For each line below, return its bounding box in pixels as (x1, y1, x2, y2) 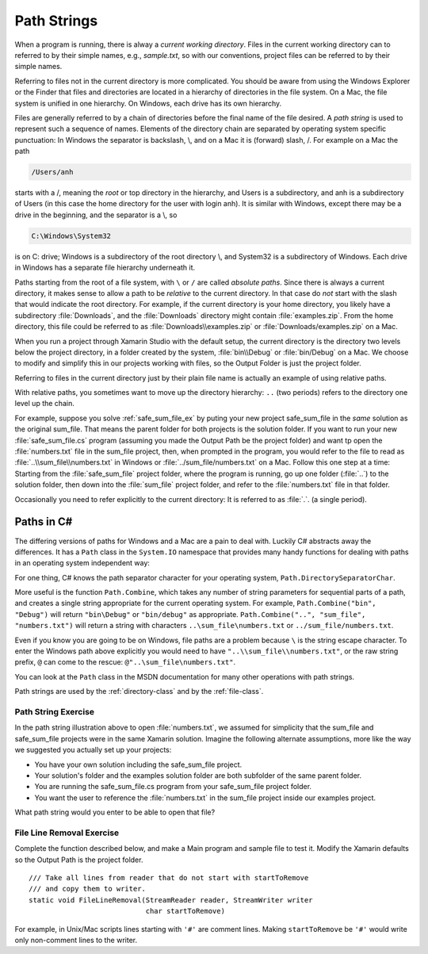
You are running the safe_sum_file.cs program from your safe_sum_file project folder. (34, 782, 312, 791)
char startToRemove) (145, 906, 226, 916)
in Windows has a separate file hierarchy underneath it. (14, 262, 196, 273)
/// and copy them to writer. (29, 884, 147, 894)
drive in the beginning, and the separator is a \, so (14, 210, 178, 220)
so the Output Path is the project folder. (14, 855, 143, 864)
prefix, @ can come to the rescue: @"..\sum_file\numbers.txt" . (14, 657, 236, 667)
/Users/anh (31, 167, 74, 177)
